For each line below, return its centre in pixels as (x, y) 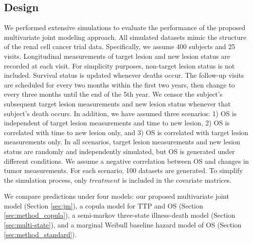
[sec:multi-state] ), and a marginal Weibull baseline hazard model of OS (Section (123, 225)
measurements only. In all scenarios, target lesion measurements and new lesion (122, 142)
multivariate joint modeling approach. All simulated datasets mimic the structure (125, 37)
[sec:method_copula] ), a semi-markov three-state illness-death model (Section (120, 215)
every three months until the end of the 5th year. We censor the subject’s (113, 94)
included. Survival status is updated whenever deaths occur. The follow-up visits (124, 75)
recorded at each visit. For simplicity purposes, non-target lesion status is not (119, 65)
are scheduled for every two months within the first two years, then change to (119, 84)
